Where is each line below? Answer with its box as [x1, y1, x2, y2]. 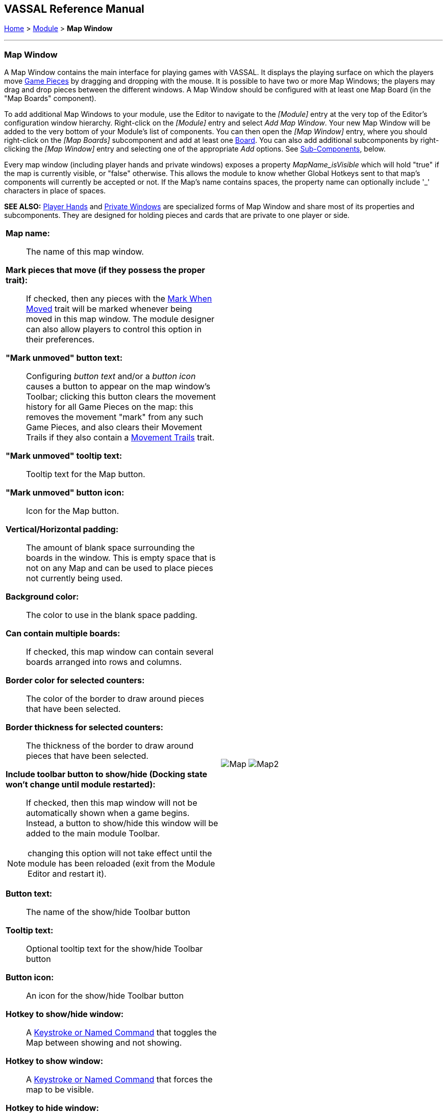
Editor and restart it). [28, 869, 107, 879]
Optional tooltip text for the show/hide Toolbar [26, 944, 203, 954]
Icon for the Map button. [26, 506, 119, 516]
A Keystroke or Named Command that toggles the [26, 1027, 217, 1038]
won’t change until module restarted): [6, 779, 156, 790]
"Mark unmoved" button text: [6, 353, 123, 363]
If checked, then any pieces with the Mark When [26, 293, 212, 304]
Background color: [6, 591, 79, 602]
